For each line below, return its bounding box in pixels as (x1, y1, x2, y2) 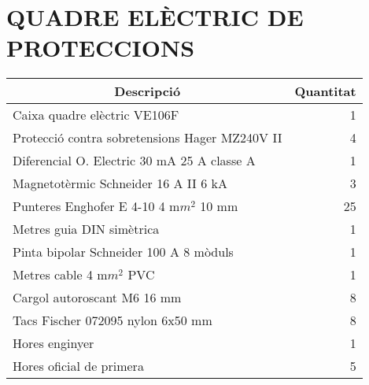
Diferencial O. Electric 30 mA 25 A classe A (13, 151, 256, 170)
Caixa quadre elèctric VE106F (13, 106, 179, 124)
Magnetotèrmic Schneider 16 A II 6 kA (13, 174, 227, 193)
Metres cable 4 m (13, 265, 108, 284)
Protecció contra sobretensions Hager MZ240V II (13, 128, 282, 147)
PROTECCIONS (6, 31, 195, 64)
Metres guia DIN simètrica (13, 220, 160, 239)
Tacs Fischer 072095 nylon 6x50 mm (13, 311, 212, 330)
